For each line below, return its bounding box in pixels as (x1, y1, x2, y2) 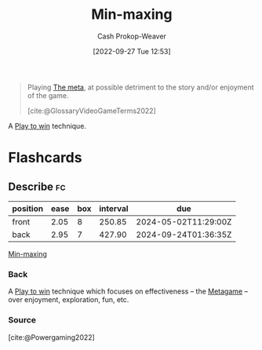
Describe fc (8, 180, 66, 193)
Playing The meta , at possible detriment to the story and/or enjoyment (27, 82, 254, 92)
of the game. (27, 90, 69, 100)
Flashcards (8, 149, 82, 166)
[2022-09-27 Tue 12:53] (93, 46, 171, 56)
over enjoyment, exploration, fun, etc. (8, 295, 129, 304)
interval (99, 202, 129, 213)
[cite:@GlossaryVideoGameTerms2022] (27, 106, 157, 115)
